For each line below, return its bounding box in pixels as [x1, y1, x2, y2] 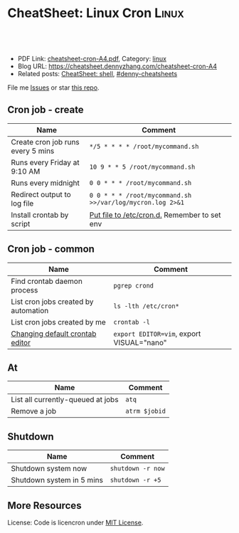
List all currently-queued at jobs [11, 395, 119, 405]
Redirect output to [11, 189, 71, 199]
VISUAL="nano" [113, 337, 167, 347]
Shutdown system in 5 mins [11, 475, 103, 485]
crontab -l [113, 318, 151, 326]
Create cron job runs [11, 137, 80, 147]
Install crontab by [11, 210, 69, 220]
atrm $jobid [125, 407, 166, 416]
